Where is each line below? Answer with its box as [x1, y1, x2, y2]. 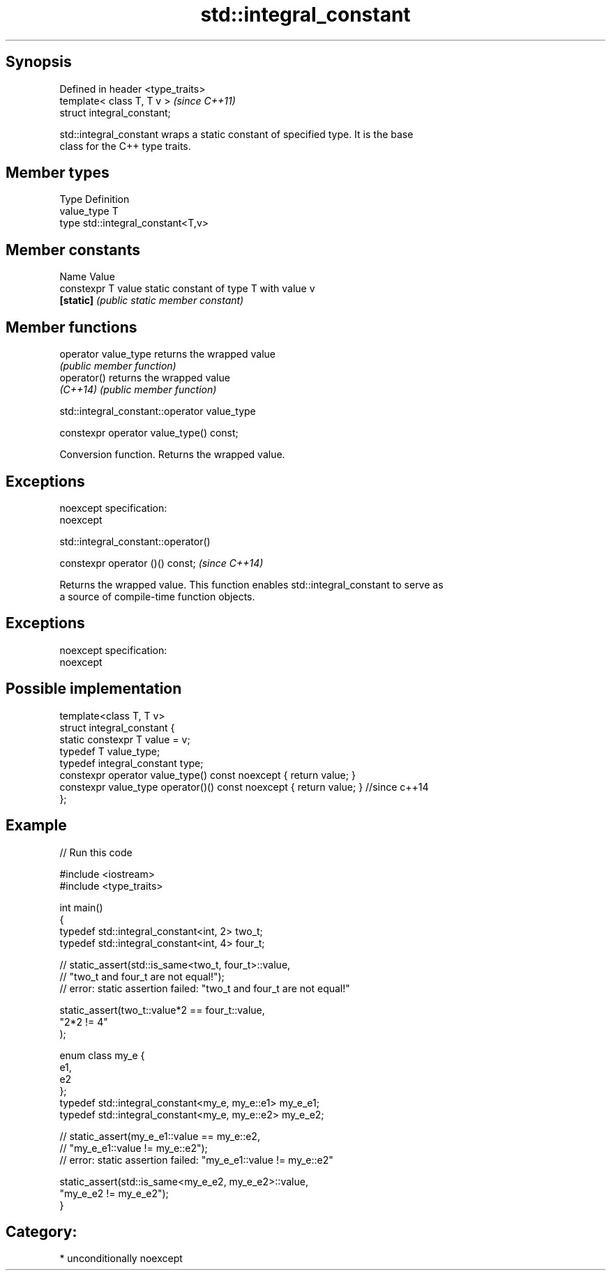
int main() [59, 901, 103, 913]
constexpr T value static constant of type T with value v [59, 282, 315, 295]
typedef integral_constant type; [59, 757, 204, 769]
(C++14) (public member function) [59, 383, 217, 396]
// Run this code [59, 846, 133, 858]
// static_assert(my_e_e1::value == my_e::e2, [59, 1130, 260, 1142]
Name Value [59, 271, 115, 283]
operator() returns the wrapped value [59, 372, 230, 384]
